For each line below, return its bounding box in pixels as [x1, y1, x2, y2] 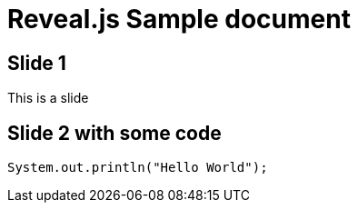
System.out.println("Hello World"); [7, 160, 268, 175]
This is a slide [7, 90, 89, 106]
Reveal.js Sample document [7, 4, 351, 35]
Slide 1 [7, 51, 66, 75]
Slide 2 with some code [7, 121, 222, 145]
